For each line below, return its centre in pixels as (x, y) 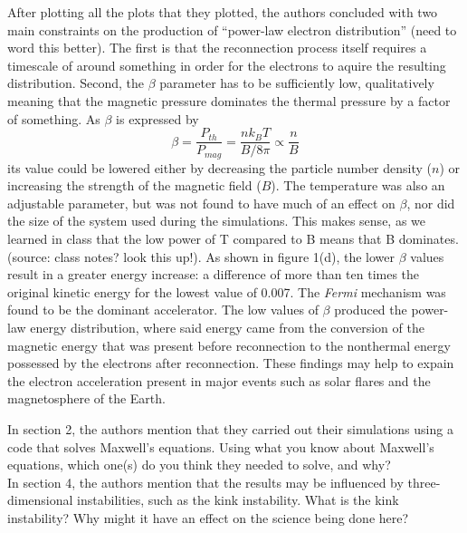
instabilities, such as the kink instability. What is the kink (238, 500)
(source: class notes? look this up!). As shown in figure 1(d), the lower (201, 256)
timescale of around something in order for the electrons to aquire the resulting (227, 65)
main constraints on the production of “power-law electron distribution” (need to (232, 29)
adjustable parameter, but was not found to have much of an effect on (201, 203)
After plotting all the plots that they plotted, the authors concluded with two (223, 12)
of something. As (54, 118)
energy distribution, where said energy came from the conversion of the (227, 328)
